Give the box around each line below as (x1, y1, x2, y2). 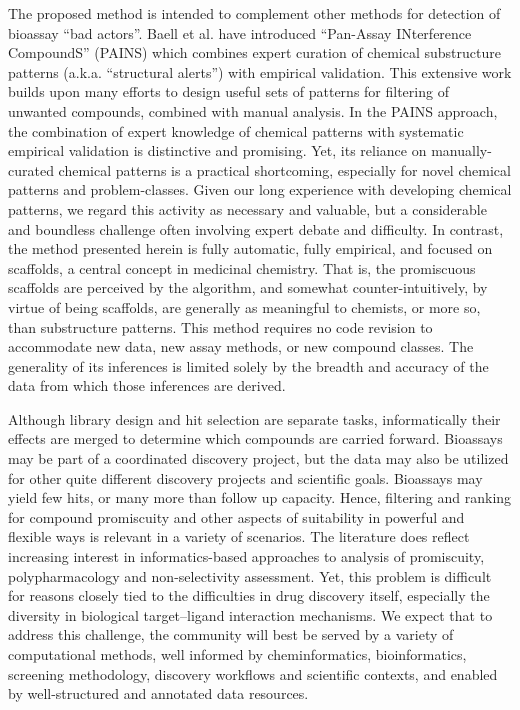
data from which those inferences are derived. (8, 375, 286, 396)
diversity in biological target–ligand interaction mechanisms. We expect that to (8, 604, 493, 625)
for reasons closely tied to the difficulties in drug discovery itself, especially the (8, 585, 490, 606)
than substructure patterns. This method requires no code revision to (8, 316, 433, 337)
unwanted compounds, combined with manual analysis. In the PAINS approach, (8, 100, 498, 121)
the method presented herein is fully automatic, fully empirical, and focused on (8, 238, 493, 259)
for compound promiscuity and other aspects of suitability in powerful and (8, 506, 465, 527)
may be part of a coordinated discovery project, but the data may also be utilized (8, 448, 509, 469)
